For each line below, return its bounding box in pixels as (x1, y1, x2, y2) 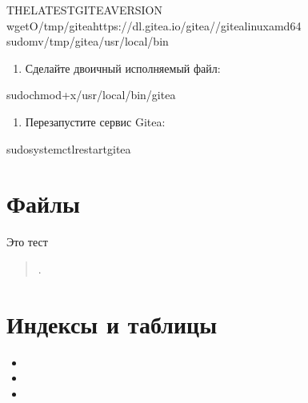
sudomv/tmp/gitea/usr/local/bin (6, 33, 169, 50)
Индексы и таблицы (6, 307, 218, 340)
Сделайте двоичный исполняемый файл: (25, 59, 221, 76)
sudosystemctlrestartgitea (6, 140, 131, 157)
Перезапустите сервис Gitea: (25, 113, 166, 130)
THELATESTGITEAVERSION (6, 2, 162, 18)
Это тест (6, 233, 48, 250)
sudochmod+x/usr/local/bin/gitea (6, 86, 176, 103)
